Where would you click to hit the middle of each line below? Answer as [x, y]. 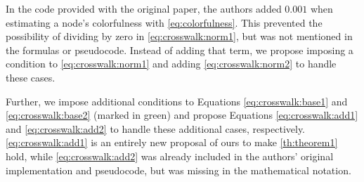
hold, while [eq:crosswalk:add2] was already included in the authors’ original [170, 156]
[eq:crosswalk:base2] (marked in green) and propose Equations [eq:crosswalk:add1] [182, 115]
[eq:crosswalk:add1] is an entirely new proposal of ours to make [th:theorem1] [172, 142]
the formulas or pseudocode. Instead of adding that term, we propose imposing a [180, 50]
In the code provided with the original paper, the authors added [144, 8]
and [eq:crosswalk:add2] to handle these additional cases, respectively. [155, 128]
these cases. [31, 77]
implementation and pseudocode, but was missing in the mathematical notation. [178, 170]
